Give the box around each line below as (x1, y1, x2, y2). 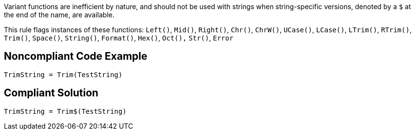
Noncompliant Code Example (4, 50, 147, 63)
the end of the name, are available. (4, 11, 115, 19)
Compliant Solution (4, 87, 98, 99)
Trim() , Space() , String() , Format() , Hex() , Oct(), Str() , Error (4, 34, 234, 42)
